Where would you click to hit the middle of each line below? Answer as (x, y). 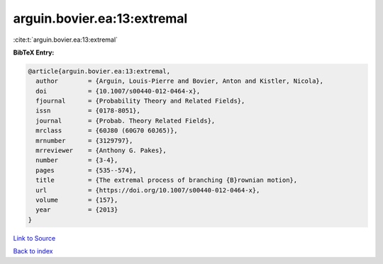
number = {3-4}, (77, 160)
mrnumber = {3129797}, (84, 140)
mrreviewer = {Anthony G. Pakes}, (101, 151)
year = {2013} (77, 210)
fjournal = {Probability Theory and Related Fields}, (140, 101)
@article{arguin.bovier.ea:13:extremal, (99, 71)
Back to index (33, 251)
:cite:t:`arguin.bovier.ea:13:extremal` (66, 40)
